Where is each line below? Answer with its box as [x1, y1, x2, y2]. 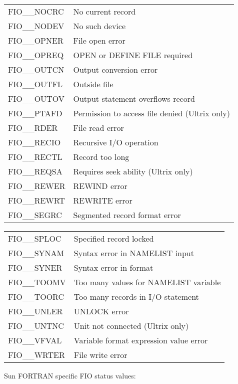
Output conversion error [73, 64, 158, 75]
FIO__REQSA [8, 165, 62, 177]
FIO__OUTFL [8, 78, 63, 90]
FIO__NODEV [8, 20, 64, 32]
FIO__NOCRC [8, 6, 64, 17]
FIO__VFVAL [8, 334, 62, 346]
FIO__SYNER [8, 262, 62, 273]
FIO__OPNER [8, 35, 63, 46]
